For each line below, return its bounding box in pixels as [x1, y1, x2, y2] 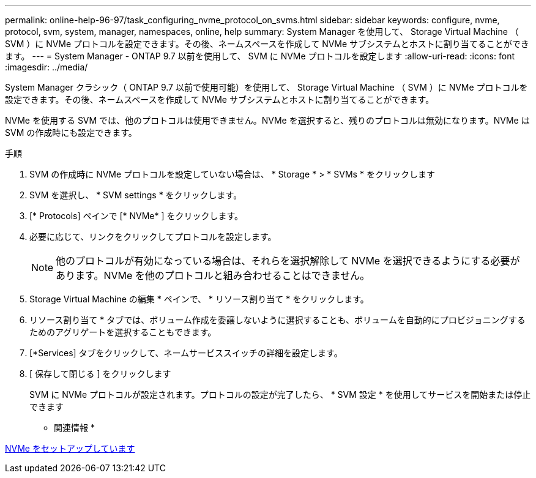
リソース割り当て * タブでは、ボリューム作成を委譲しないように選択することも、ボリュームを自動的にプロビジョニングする [29, 315, 526, 325]
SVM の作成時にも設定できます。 [5, 127, 137, 138]
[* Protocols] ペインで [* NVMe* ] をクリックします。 [29, 211, 244, 221]
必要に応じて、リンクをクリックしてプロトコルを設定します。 [29, 231, 277, 242]
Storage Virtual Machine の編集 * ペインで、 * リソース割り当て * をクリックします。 [29, 294, 369, 304]
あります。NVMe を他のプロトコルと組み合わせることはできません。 [56, 269, 370, 282]
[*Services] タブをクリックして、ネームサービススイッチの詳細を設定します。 [29, 348, 343, 358]
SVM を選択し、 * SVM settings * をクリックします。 [29, 190, 242, 200]
